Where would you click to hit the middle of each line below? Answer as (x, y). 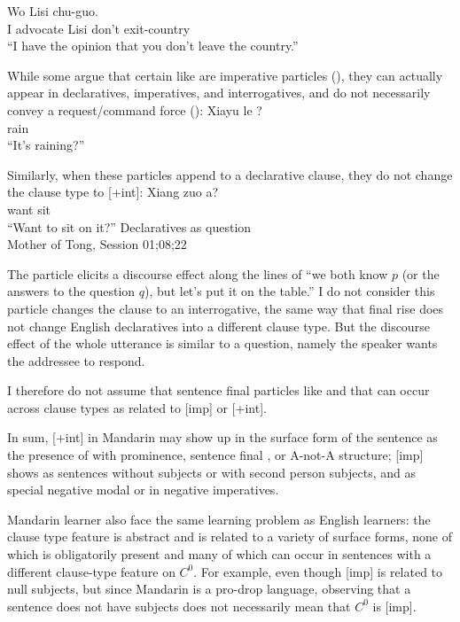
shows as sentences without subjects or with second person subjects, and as (212, 472)
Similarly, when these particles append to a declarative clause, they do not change (230, 174)
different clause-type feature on (91, 571)
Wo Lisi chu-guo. (53, 11)
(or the (421, 273)
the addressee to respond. (76, 360)
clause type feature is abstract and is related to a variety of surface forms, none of (230, 536)
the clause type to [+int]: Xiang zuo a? (113, 192)
